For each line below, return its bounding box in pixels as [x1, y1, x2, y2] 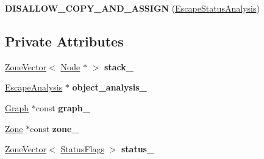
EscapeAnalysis [5, 81, 63, 94]
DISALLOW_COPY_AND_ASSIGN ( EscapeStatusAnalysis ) [5, 2, 260, 14]
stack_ [104, 60, 134, 73]
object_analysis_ [72, 81, 147, 94]
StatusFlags [60, 142, 104, 155]
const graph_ [35, 101, 90, 114]
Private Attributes [5, 31, 124, 50]
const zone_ [30, 122, 79, 135]
